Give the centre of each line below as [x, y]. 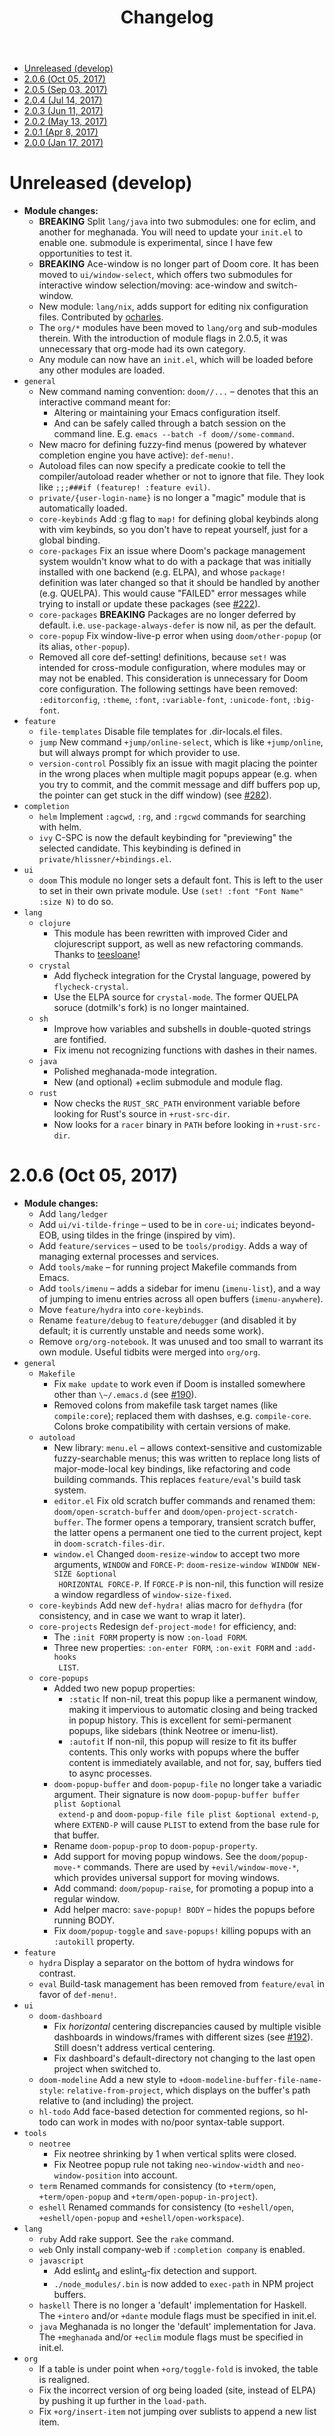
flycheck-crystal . [91, 987]
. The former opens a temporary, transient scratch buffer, [198, 1522]
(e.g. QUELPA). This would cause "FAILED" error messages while [172, 593]
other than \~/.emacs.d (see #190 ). [125, 1395]
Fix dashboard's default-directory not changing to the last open [184, 2058]
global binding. [69, 540]
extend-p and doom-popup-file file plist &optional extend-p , [188, 1814]
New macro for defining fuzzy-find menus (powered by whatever [172, 445]
